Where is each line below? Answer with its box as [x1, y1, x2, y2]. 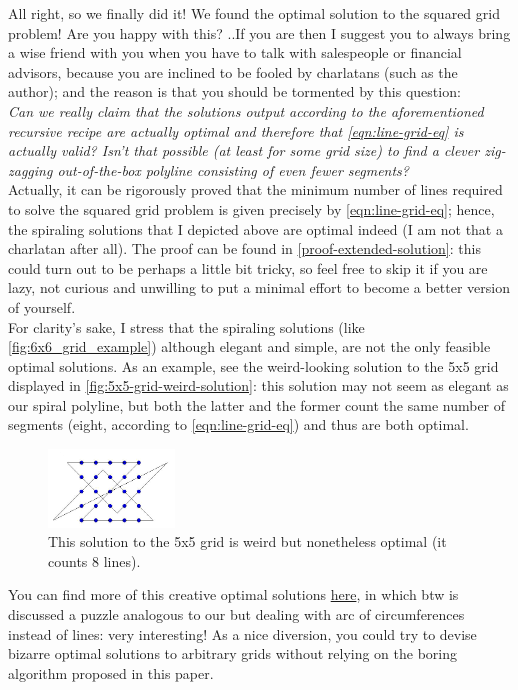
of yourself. [8, 296, 76, 317]
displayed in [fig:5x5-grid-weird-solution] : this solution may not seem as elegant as [8, 375, 509, 396]
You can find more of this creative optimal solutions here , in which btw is [8, 584, 459, 605]
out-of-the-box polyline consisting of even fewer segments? [57, 159, 410, 180]
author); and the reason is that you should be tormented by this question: [8, 81, 461, 102]
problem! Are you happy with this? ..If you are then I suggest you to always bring [8, 22, 511, 43]
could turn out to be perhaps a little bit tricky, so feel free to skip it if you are [8, 257, 488, 278]
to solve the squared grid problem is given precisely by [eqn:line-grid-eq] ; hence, [8, 198, 495, 219]
